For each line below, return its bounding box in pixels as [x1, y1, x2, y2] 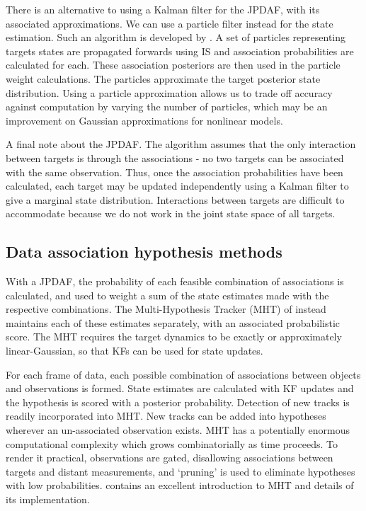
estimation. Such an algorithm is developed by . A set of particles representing [6, 30, 346, 45]
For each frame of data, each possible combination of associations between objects [6, 367, 361, 381]
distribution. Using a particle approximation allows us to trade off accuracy [6, 85, 333, 100]
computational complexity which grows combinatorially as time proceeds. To [6, 436, 338, 451]
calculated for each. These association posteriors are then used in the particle [6, 57, 341, 72]
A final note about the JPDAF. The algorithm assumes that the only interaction [6, 137, 356, 151]
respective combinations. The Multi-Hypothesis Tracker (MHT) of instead [6, 302, 326, 316]
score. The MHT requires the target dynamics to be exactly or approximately [6, 329, 342, 344]
